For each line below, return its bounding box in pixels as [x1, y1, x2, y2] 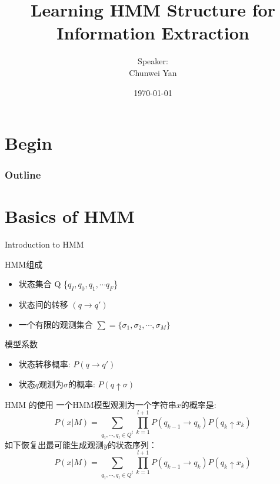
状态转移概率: [18, 358, 71, 370]
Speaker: [138, 55, 168, 67]
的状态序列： [107, 438, 157, 450]
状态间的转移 [18, 298, 68, 311]
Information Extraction [56, 21, 249, 45]
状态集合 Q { [18, 278, 68, 290]
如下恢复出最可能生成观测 [5, 438, 104, 450]
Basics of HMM [5, 204, 135, 228]
